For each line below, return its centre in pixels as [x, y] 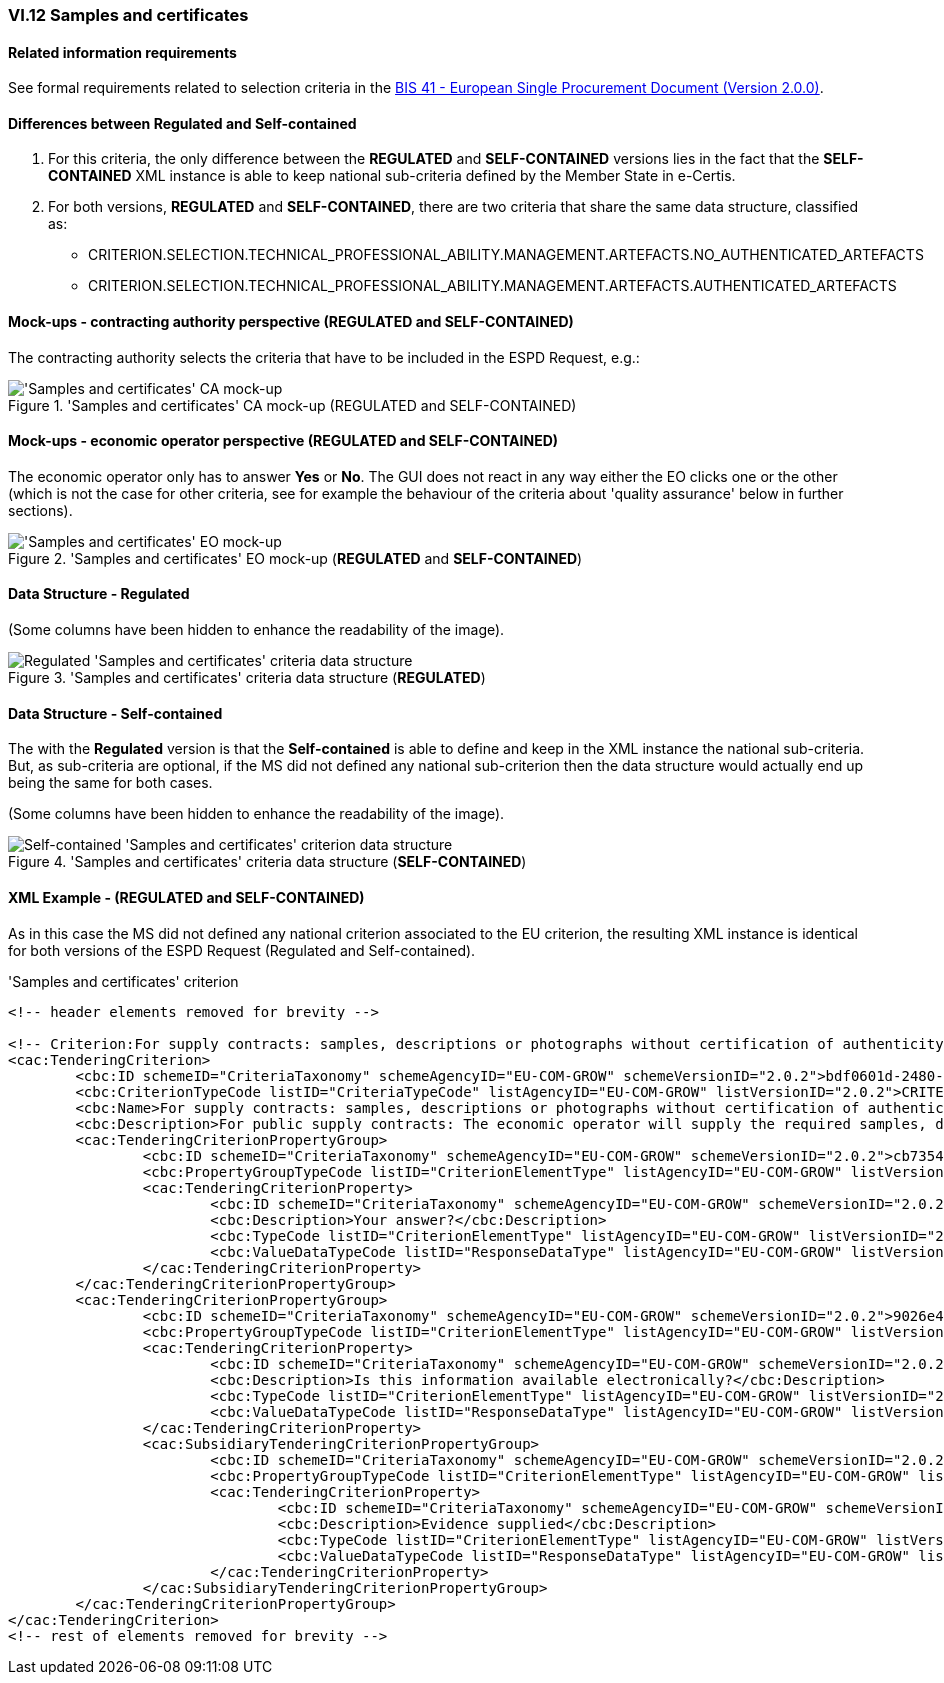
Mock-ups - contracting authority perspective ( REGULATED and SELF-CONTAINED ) [291, 322]
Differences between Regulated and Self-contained [182, 123]
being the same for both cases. [110, 783]
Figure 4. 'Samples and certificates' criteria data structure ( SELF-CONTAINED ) [267, 862]
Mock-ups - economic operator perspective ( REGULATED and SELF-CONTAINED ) [283, 441]
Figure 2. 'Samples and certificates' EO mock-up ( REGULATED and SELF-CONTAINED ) [295, 558]
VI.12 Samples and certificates [128, 15]
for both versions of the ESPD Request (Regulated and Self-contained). [242, 950]
